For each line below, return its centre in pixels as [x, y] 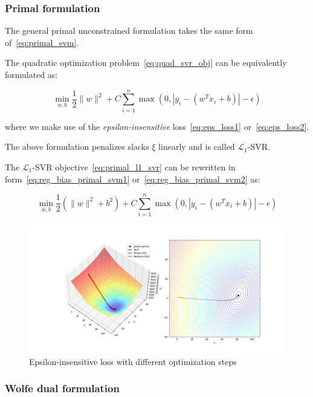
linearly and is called [197, 147]
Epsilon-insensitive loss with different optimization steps [133, 361]
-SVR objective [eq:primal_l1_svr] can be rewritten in [134, 166]
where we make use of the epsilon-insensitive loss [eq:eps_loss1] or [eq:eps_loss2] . [157, 126]
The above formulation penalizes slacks [77, 147]
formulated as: [31, 74]
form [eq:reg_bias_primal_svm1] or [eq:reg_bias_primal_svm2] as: [133, 179]
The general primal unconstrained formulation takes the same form [129, 31]
